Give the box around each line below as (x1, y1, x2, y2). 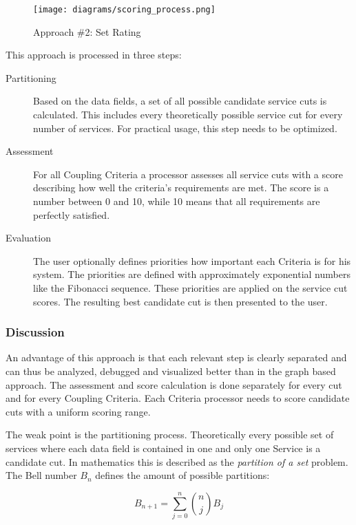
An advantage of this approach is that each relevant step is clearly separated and (6, 350, 347, 365)
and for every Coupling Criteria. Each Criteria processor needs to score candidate (6, 391, 350, 405)
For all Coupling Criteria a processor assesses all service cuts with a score (33, 167, 343, 181)
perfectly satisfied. (33, 207, 110, 222)
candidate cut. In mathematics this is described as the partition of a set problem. (6, 454, 348, 469)
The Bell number (6, 468, 77, 482)
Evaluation (6, 231, 51, 245)
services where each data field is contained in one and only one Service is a (6, 440, 321, 455)
